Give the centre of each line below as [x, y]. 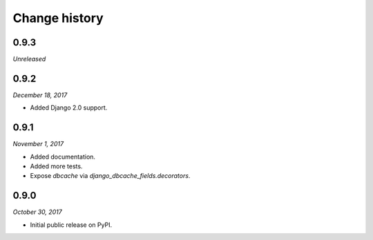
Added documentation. [63, 157]
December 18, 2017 [40, 95]
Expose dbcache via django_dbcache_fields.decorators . [110, 176]
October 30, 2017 [37, 212]
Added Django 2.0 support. [69, 108]
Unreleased [29, 59]
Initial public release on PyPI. [71, 225]
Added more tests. [56, 166]
